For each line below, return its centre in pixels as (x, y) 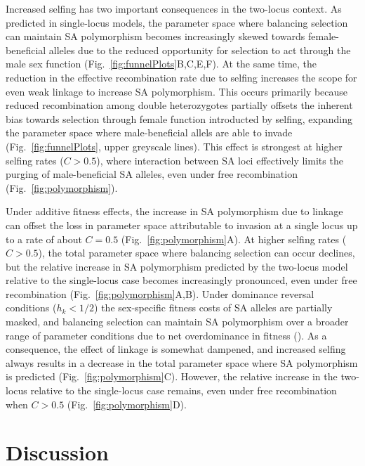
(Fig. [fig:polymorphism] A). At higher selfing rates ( (234, 239)
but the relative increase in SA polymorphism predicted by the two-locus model (177, 266)
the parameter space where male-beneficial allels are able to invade (149, 132)
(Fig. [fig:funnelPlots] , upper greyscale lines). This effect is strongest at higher (174, 146)
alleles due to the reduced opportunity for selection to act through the (200, 50)
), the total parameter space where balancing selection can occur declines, (197, 253)
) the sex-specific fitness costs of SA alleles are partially (213, 308)
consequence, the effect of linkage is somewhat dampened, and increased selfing (176, 349)
